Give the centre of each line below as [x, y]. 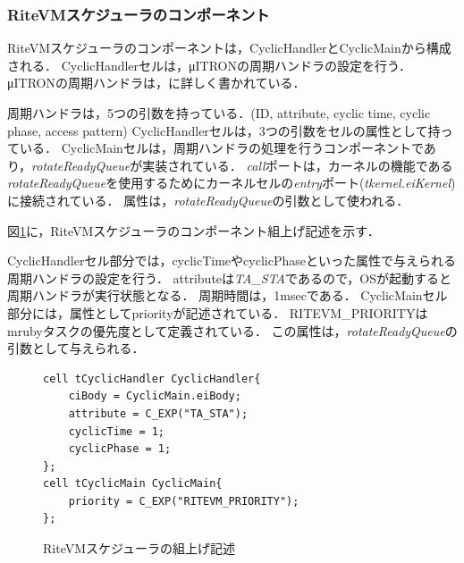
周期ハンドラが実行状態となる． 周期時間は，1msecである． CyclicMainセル [228, 295]
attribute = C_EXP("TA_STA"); [158, 413]
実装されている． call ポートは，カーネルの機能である [298, 165]
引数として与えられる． [76, 348]
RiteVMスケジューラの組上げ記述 [139, 548]
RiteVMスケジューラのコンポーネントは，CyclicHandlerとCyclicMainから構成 [229, 48]
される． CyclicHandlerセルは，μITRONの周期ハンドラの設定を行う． [209, 65]
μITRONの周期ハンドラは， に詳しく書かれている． [156, 83]
